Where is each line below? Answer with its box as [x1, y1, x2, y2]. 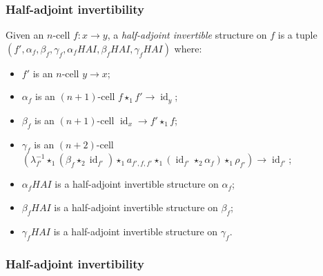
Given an [6, 28, 44, 42]
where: [174, 41, 202, 55]
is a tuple [277, 28, 317, 42]
